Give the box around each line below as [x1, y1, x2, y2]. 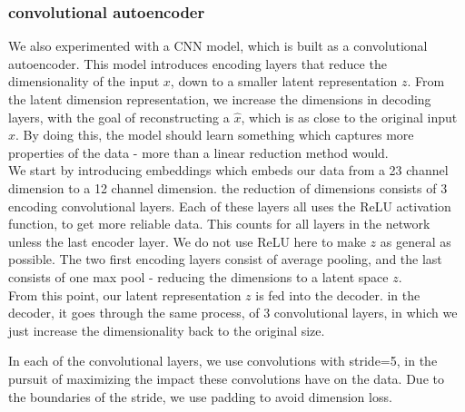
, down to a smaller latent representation [170, 72, 398, 91]
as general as [380, 231, 451, 250]
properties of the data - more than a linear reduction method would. [8, 142, 389, 162]
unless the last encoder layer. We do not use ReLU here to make [8, 231, 366, 250]
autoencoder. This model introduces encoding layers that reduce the [8, 54, 387, 73]
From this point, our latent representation [8, 285, 242, 304]
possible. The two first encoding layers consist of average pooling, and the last [8, 250, 442, 269]
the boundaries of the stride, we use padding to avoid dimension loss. [8, 387, 392, 406]
